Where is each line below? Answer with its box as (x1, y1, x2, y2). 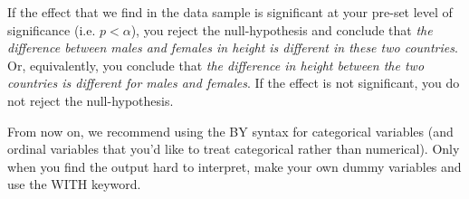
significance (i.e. (7, 20, 96, 39)
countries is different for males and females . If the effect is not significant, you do (7, 73, 460, 92)
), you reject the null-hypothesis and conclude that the (130, 20, 433, 39)
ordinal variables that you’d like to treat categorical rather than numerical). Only (7, 139, 460, 158)
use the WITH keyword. (7, 175, 141, 194)
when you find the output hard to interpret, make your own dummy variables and (7, 156, 462, 175)
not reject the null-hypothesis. (7, 90, 174, 109)
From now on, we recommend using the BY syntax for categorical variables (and (7, 121, 454, 140)
